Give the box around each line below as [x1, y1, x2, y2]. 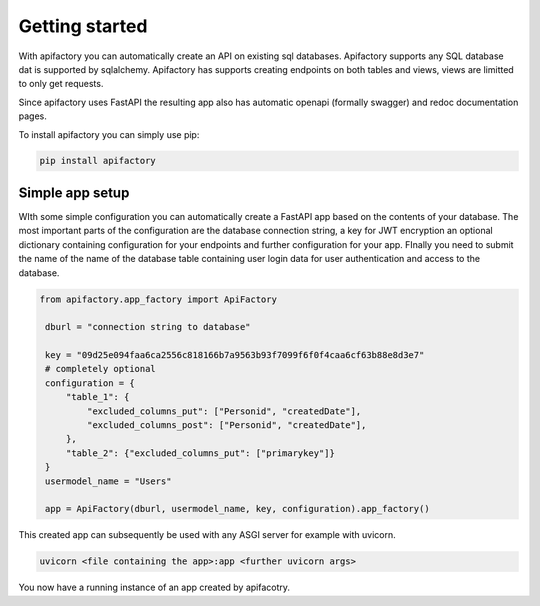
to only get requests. [18, 78, 104, 90]
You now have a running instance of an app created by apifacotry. [18, 581, 290, 594]
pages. [18, 110, 47, 122]
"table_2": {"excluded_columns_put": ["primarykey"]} [65, 447, 335, 459]
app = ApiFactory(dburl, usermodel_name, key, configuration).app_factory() [45, 503, 430, 515]
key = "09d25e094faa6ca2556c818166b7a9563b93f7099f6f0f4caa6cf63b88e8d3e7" [45, 350, 425, 361]
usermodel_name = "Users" [45, 475, 172, 487]
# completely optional [45, 363, 157, 375]
